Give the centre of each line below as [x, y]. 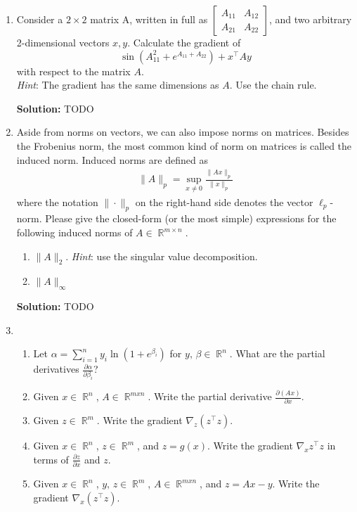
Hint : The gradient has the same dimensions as [118, 85]
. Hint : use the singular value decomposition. [162, 256]
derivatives [56, 369]
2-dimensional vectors [63, 42]
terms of [51, 459]
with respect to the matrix [73, 71]
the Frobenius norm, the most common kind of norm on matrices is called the [184, 145]
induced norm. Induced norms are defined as [112, 159]
